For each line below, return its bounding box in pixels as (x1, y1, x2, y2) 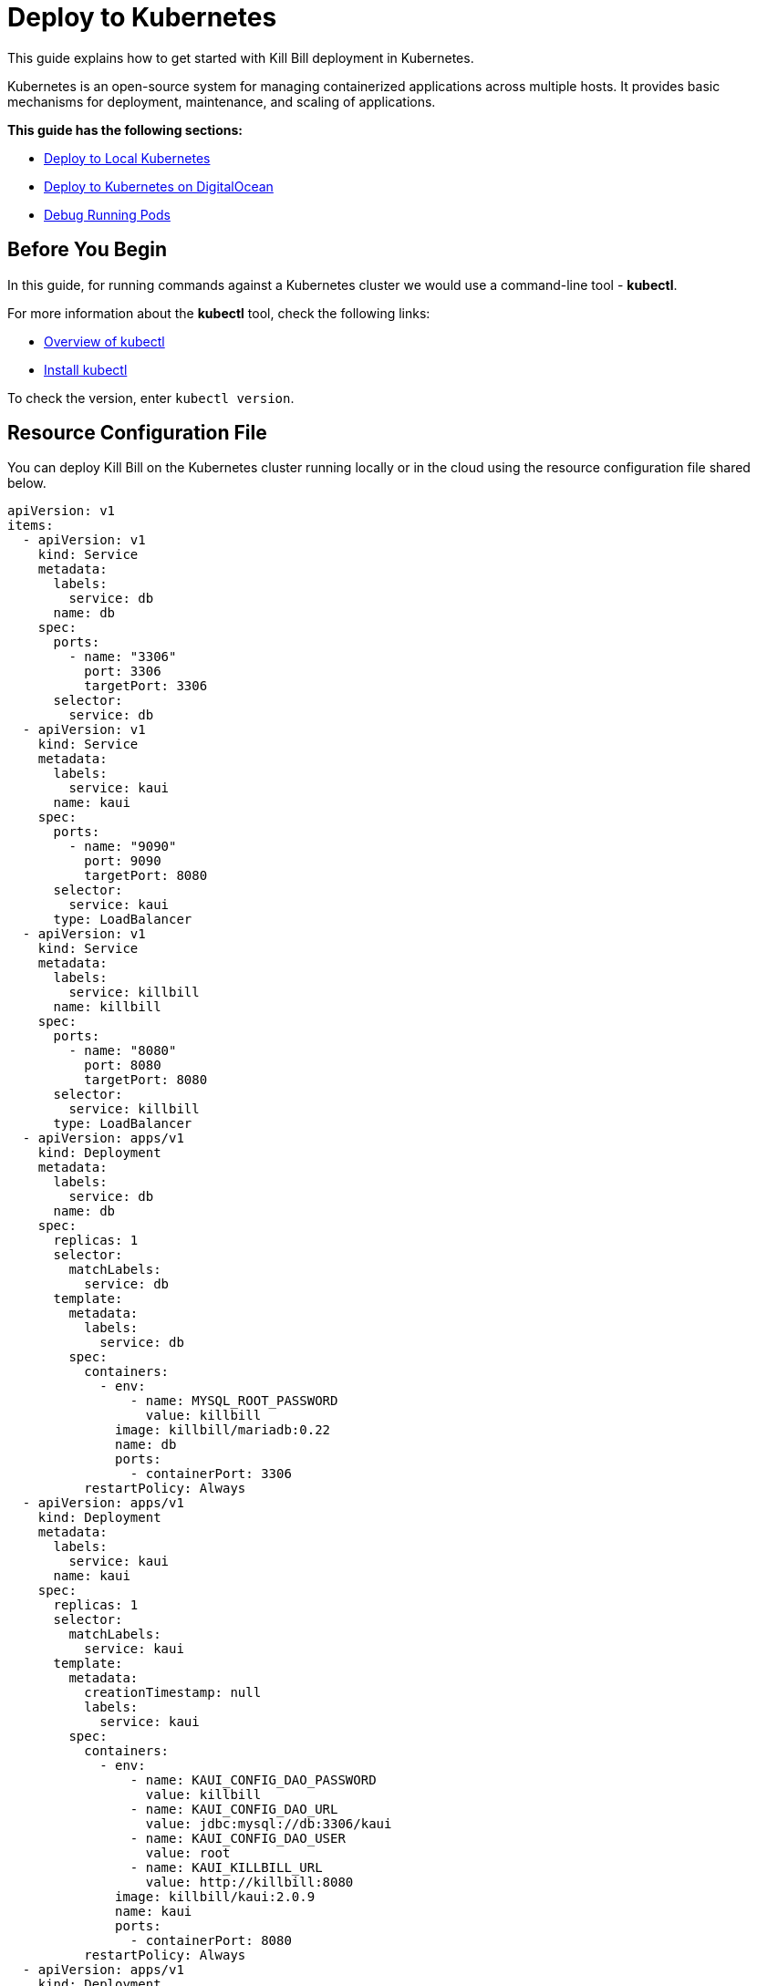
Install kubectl (44, 361, 128, 378)
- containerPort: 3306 (130, 1466, 292, 1482)
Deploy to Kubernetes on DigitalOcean (44, 178, 274, 194)
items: (7, 518, 54, 533)
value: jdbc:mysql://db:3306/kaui (145, 1816, 392, 1832)
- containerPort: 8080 (130, 1933, 292, 1949)
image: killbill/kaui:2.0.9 (115, 1889, 316, 1905)
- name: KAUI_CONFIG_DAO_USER (130, 1831, 346, 1846)
